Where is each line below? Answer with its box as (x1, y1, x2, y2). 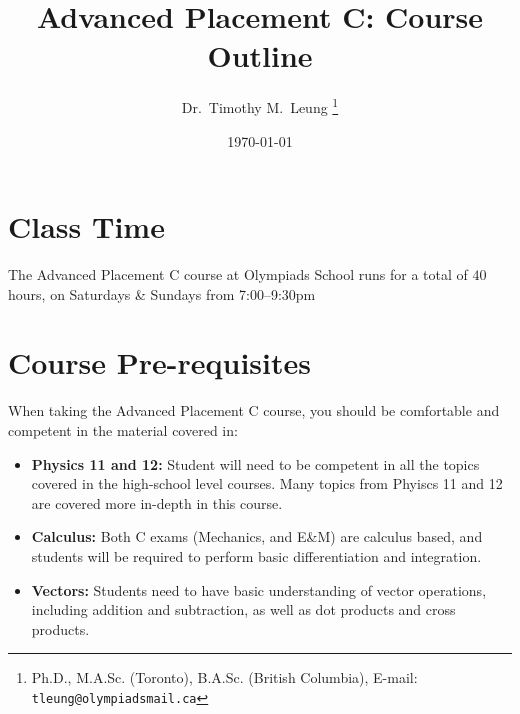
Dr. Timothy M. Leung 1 (181, 94, 339, 117)
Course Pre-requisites (8, 342, 311, 383)
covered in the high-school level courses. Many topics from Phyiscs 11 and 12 (31, 473, 503, 494)
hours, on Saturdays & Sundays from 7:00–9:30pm (8, 283, 316, 304)
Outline (207, 35, 313, 76)
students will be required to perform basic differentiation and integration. (31, 545, 482, 566)
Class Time (8, 206, 165, 247)
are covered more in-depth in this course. (31, 492, 283, 513)
